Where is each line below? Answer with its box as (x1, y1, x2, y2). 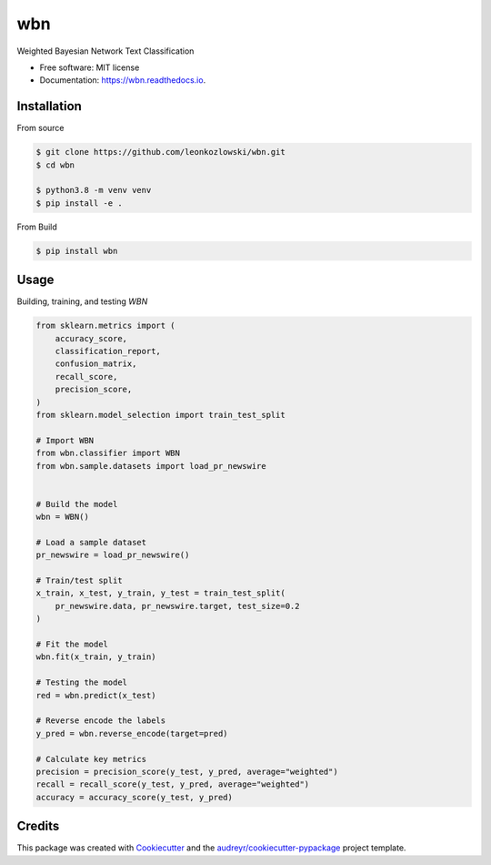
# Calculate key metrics (35, 754, 147, 764)
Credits (16, 819, 60, 834)
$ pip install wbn (35, 246, 118, 256)
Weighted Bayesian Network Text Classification (16, 46, 195, 56)
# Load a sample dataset (35, 537, 147, 547)
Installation (16, 98, 82, 114)
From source (16, 123, 65, 134)
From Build (16, 221, 58, 232)
